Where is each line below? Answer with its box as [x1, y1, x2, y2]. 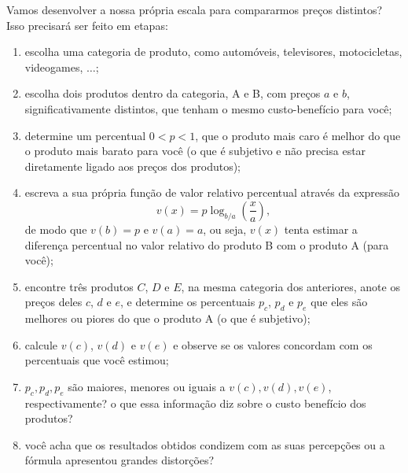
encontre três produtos [24, 278, 134, 294]
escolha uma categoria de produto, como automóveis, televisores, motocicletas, [24, 43, 402, 60]
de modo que [24, 220, 87, 237]
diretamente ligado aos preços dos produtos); [24, 157, 241, 174]
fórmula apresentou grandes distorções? [24, 452, 215, 468]
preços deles [24, 294, 83, 310]
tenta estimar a [284, 220, 358, 237]
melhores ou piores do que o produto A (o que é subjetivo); [24, 310, 311, 327]
